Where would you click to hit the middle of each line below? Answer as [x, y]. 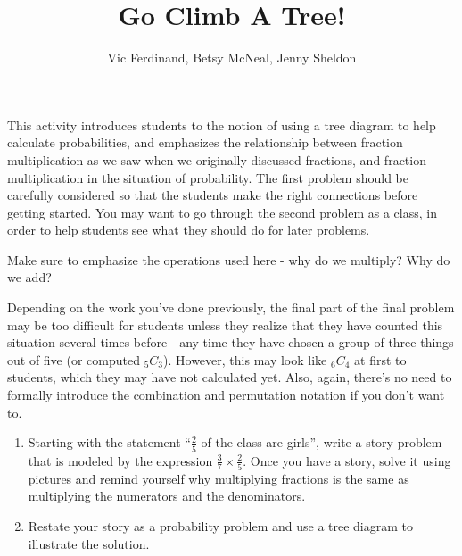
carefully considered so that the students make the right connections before [213, 195]
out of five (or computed [74, 359]
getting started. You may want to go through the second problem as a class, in [222, 212]
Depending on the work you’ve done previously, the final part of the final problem [231, 307]
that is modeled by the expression [120, 460]
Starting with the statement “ [109, 442]
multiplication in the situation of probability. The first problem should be [208, 177]
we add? [29, 277]
